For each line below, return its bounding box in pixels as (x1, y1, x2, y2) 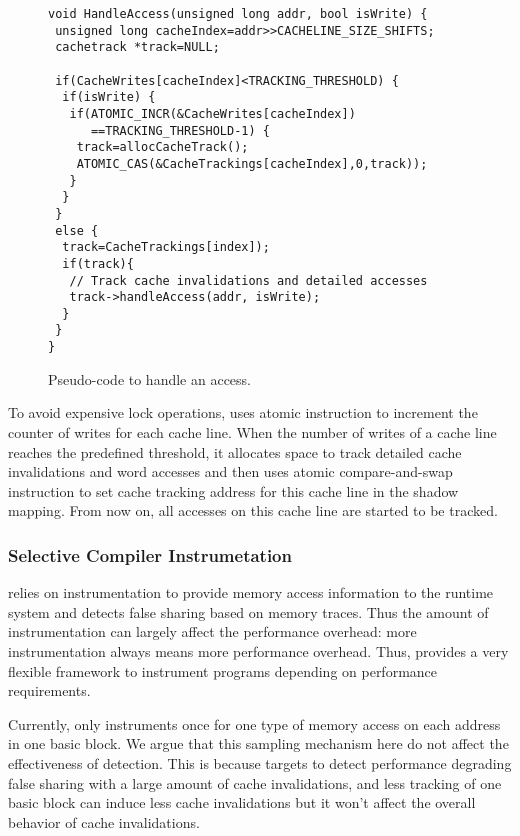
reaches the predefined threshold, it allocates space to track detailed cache (8, 441, 462, 462)
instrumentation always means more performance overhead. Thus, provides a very (8, 640, 509, 661)
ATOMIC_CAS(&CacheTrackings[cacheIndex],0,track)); (76, 156, 428, 171)
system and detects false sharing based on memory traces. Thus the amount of (8, 601, 489, 622)
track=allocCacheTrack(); (76, 140, 249, 155)
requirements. (8, 680, 91, 701)
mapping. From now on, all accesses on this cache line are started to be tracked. (8, 500, 498, 521)
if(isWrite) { (62, 90, 156, 105)
